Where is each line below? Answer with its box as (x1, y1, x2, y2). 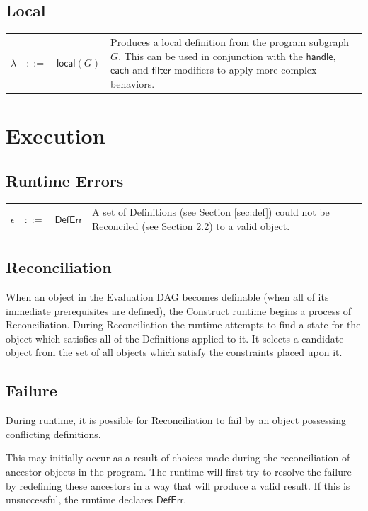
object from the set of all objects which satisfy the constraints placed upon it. (6, 345, 343, 360)
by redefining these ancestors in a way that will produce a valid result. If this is (6, 478, 350, 493)
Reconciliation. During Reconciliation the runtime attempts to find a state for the (6, 317, 361, 332)
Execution (6, 121, 105, 150)
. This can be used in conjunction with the (118, 48, 303, 63)
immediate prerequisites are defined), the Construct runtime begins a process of (6, 303, 351, 318)
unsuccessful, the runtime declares (6, 492, 154, 507)
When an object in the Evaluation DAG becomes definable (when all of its (6, 289, 329, 304)
